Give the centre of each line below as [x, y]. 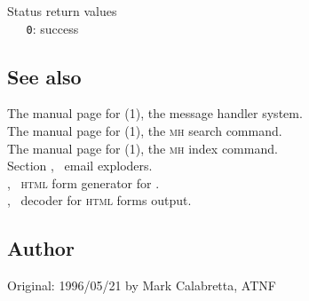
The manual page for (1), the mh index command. [143, 148]
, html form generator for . [83, 182]
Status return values [62, 11]
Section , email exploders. [80, 166]
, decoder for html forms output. [99, 200]
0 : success [52, 28]
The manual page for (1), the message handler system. [155, 113]
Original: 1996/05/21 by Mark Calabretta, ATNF [142, 285]
